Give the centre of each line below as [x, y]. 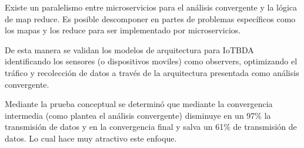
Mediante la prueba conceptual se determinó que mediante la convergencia [139, 104]
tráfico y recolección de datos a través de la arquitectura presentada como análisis [152, 72]
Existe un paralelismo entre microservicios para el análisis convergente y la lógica [151, 7]
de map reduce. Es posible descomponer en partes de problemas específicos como [150, 18]
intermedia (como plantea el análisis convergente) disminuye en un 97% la [138, 115]
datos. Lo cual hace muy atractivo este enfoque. [91, 138]
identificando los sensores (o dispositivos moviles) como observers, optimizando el [151, 61]
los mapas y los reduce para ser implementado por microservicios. [123, 30]
